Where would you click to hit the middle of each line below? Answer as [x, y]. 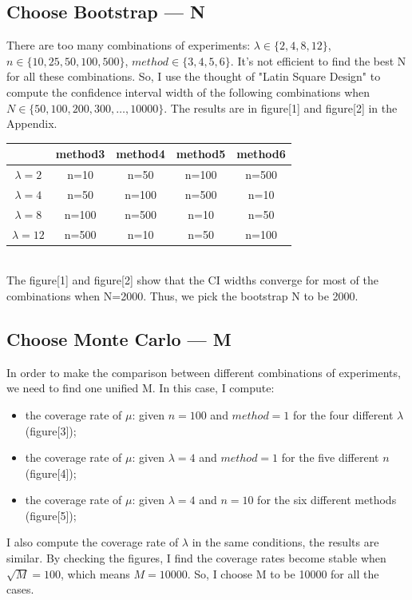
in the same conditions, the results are [285, 542]
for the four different [343, 414]
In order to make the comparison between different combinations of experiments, [204, 372]
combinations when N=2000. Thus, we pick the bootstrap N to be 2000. [182, 295]
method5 [201, 154]
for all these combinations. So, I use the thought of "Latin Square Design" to [194, 76]
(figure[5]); [51, 515]
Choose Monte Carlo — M [119, 338]
